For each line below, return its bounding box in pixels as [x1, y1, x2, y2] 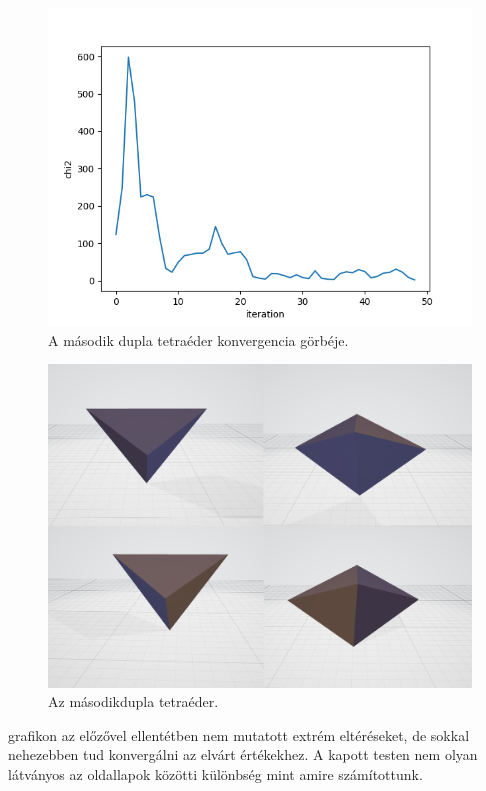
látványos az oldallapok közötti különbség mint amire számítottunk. [8, 763, 423, 784]
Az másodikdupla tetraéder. [48, 691, 219, 712]
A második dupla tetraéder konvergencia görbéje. [48, 329, 349, 350]
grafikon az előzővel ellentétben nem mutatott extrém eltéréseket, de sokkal [8, 724, 470, 745]
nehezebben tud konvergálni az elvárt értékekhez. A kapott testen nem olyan [8, 744, 478, 765]
